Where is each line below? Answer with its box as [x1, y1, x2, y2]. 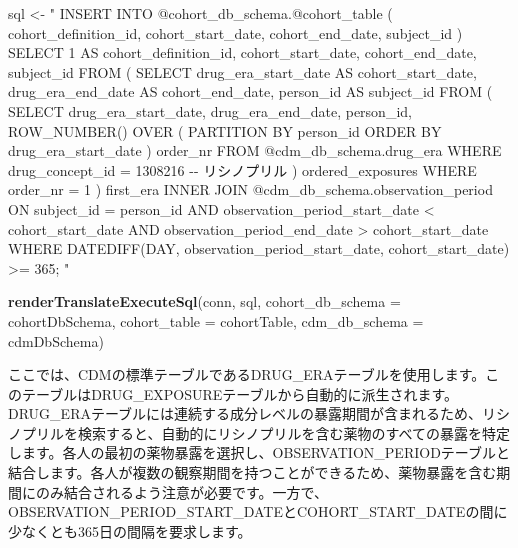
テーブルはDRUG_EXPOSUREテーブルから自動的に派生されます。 [21, 383, 459, 404]
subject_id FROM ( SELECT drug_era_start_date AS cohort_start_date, [8, 61, 477, 82]
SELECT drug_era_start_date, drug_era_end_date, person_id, [8, 100, 412, 121]
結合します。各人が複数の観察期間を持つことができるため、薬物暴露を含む [8, 462, 497, 483]
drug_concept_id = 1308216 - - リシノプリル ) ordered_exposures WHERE [8, 159, 477, 180]
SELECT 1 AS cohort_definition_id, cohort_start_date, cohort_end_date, [8, 42, 477, 63]
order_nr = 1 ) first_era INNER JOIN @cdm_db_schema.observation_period [8, 179, 493, 200]
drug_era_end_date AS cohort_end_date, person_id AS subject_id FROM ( [8, 81, 493, 102]
